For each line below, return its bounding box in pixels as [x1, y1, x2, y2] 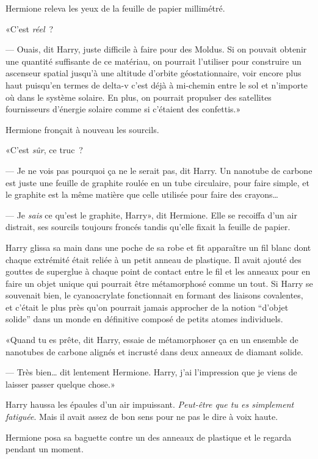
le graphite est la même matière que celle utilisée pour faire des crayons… [5, 188, 278, 201]
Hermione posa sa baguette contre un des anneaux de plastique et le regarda [5, 430, 292, 443]
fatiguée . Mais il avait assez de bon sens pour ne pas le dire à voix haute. [5, 410, 278, 423]
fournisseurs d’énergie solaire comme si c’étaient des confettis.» [5, 103, 241, 115]
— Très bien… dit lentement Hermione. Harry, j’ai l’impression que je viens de [5, 366, 297, 378]
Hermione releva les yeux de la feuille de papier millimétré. [5, 2, 225, 14]
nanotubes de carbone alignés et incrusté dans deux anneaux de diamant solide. [5, 345, 303, 358]
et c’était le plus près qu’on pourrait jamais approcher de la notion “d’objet [5, 300, 289, 313]
